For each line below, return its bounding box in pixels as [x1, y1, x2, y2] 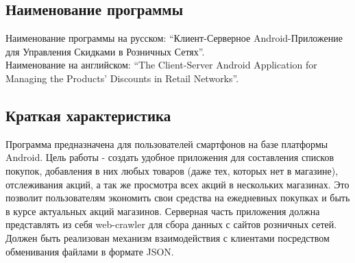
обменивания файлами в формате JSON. [5, 244, 174, 258]
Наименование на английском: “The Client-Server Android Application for [5, 58, 317, 72]
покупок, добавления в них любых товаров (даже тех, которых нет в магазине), [5, 163, 339, 177]
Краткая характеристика [5, 104, 171, 125]
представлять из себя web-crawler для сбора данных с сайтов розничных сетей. [5, 217, 337, 231]
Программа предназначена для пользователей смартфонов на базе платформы [5, 136, 328, 151]
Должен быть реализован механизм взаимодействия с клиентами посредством [5, 230, 330, 245]
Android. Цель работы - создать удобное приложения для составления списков [5, 150, 334, 164]
